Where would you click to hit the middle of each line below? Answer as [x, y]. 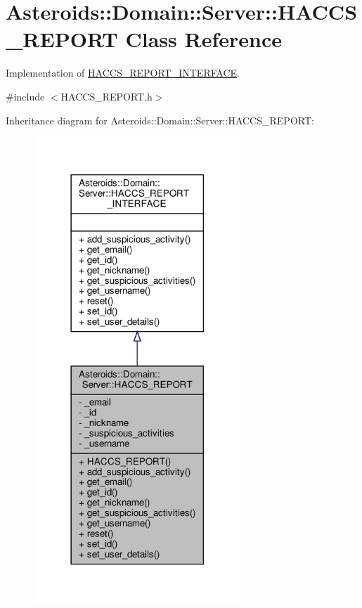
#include [25, 96]
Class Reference [203, 39]
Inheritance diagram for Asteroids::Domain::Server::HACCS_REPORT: [160, 120]
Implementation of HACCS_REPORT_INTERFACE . [123, 73]
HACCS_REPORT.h [106, 96]
